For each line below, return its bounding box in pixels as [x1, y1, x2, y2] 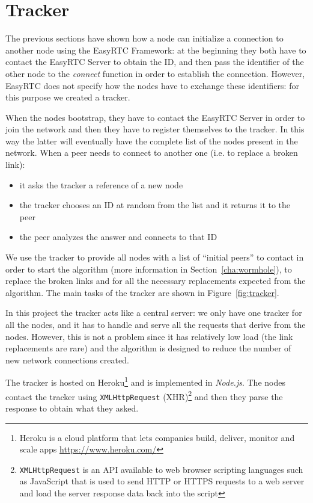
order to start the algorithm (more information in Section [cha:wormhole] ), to [5, 262, 292, 275]
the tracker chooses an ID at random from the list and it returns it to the [19, 199, 291, 211]
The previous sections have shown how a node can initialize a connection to [5, 32, 284, 45]
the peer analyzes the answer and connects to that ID [19, 230, 217, 243]
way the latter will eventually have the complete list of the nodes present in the [5, 134, 298, 147]
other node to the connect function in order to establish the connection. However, [5, 67, 305, 79]
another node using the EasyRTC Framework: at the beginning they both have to [5, 43, 306, 56]
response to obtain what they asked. [5, 401, 139, 414]
